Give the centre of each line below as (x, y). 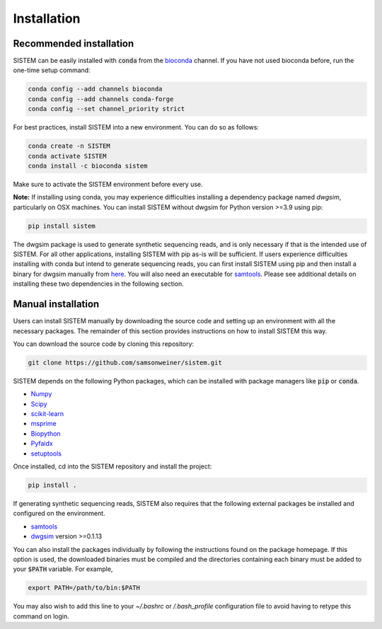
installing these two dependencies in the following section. (98, 284)
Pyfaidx (42, 444)
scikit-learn (47, 414)
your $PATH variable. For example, (63, 569)
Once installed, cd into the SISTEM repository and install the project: (112, 466)
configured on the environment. (59, 514)
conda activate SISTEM (67, 156)
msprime (44, 424)
